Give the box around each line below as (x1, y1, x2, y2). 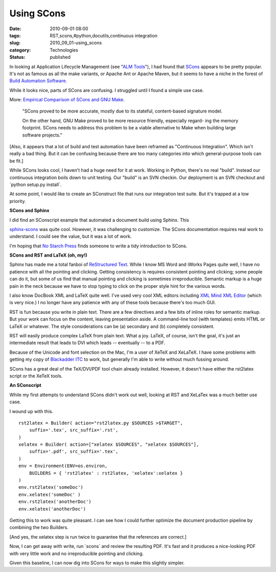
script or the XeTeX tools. (9, 373, 63, 379)
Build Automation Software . (9, 78, 67, 84)
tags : (9, 32, 21, 38)
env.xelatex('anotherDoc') (18, 506, 86, 512)
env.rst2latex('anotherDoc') (18, 499, 91, 505)
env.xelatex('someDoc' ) (18, 491, 81, 497)
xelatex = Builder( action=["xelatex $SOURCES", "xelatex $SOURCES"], (18, 442, 199, 447)
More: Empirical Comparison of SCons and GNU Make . (9, 97, 125, 103)
